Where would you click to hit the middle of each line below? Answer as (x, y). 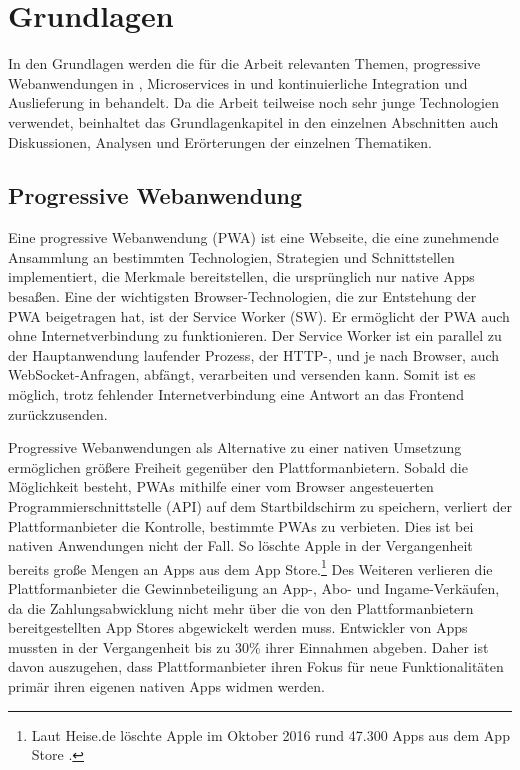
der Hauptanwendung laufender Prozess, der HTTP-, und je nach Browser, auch (254, 354)
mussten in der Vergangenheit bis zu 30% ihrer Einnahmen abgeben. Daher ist (248, 646)
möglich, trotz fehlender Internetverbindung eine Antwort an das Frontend (236, 394)
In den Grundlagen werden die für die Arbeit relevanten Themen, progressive (244, 63)
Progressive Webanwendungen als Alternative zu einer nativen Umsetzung (235, 447)
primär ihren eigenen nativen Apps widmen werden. (166, 686)
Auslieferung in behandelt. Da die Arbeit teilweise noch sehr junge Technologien (253, 102)
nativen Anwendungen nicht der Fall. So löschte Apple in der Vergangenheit (240, 545)
